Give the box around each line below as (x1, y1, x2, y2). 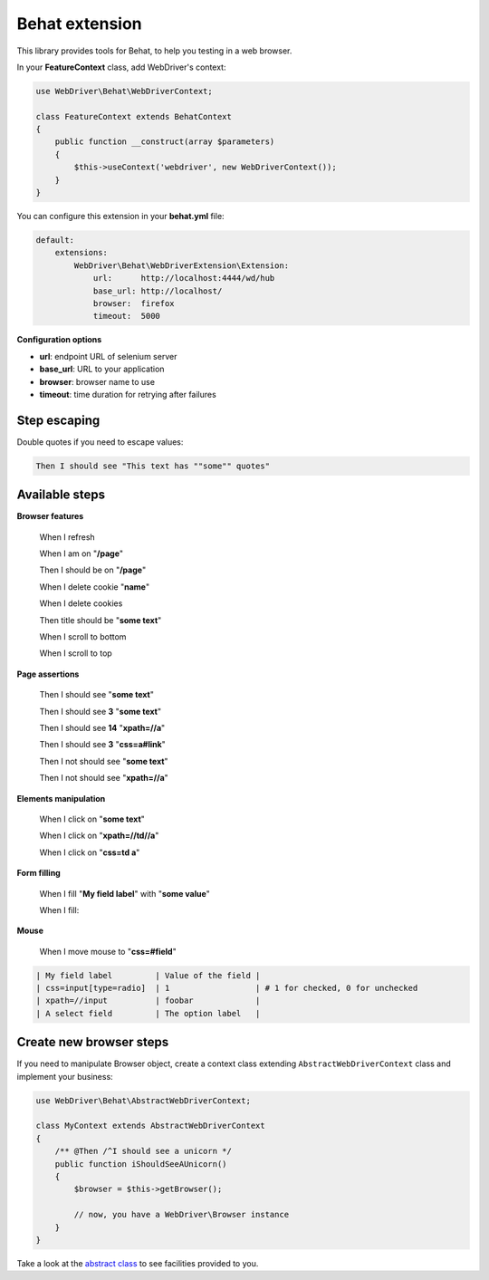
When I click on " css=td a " (39, 847, 140, 858)
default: (35, 236, 75, 245)
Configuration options (16, 334, 102, 345)
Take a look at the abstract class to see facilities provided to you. (16, 1257, 259, 1268)
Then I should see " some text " (39, 689, 154, 700)
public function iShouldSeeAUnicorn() (54, 1159, 227, 1169)
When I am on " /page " (39, 548, 124, 559)
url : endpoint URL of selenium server (39, 351, 177, 361)
